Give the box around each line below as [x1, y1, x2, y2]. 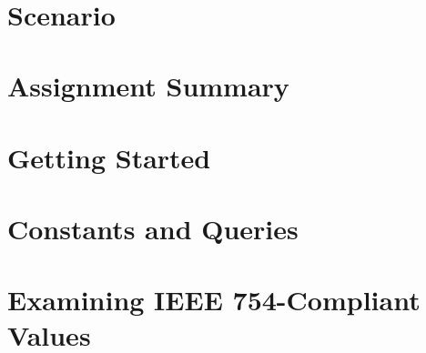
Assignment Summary [7, 67, 289, 105]
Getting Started [7, 138, 211, 176]
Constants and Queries [7, 209, 299, 247]
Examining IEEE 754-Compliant [7, 281, 421, 318]
